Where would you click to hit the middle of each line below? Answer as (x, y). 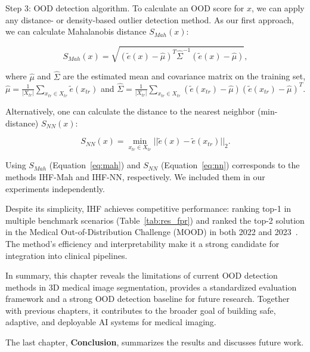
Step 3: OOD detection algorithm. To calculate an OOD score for (125, 8)
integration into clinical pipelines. (66, 255)
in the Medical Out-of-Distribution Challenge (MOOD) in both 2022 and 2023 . (152, 232)
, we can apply (278, 8)
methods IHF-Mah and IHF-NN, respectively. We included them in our (135, 176)
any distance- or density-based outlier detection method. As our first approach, (150, 19)
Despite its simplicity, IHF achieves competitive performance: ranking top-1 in (148, 209)
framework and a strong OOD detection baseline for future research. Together (148, 299)
